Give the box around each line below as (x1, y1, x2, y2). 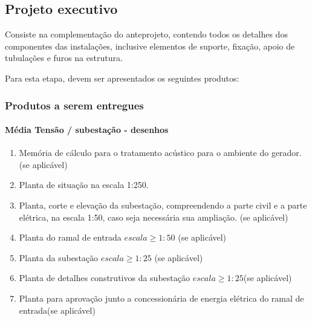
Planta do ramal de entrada (19, 231, 122, 244)
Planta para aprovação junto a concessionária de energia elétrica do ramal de (19, 291, 304, 304)
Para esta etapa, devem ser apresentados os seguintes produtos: (5, 71, 239, 84)
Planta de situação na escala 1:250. (19, 178, 149, 191)
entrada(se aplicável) (19, 303, 96, 316)
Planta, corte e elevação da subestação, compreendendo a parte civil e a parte (19, 199, 307, 211)
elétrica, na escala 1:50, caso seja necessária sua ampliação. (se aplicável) (19, 210, 288, 223)
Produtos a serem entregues (5, 97, 144, 112)
